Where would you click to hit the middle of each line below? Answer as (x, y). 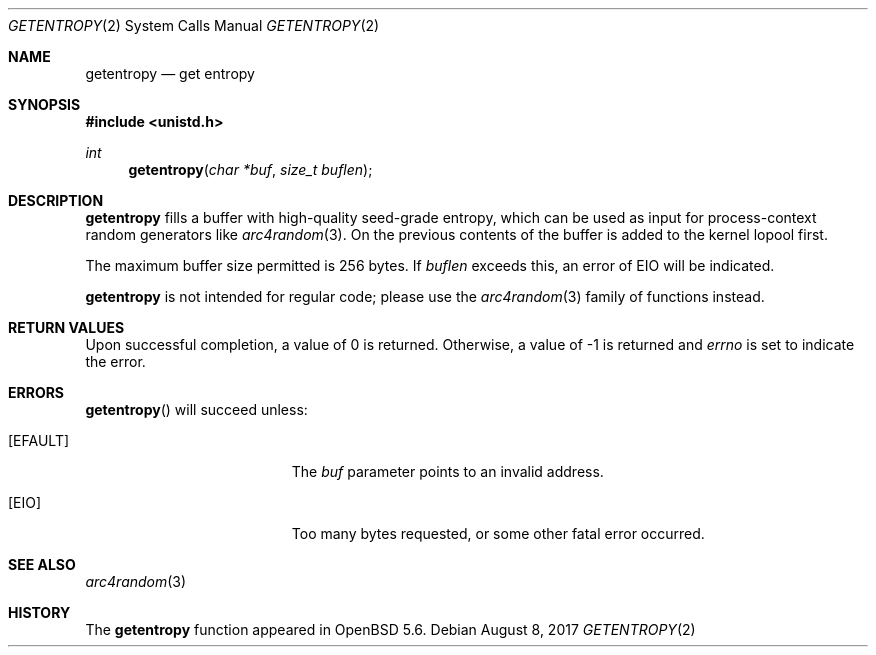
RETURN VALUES (66, 327)
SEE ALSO (42, 564)
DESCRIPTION (56, 200)
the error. (115, 361)
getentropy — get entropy (170, 73)
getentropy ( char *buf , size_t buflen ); (250, 169)
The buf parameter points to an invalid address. (447, 471)
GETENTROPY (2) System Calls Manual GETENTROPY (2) (194, 25)
